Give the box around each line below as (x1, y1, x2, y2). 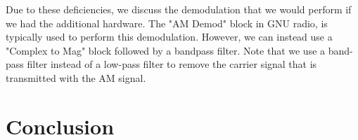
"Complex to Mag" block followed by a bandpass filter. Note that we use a (6, 43, 326, 57)
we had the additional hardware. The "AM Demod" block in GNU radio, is (6, 15, 328, 30)
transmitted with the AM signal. (6, 70, 146, 85)
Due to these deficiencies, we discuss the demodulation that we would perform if (6, 2, 352, 16)
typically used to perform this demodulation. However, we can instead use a (6, 29, 333, 44)
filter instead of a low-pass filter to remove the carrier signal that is (27, 57, 317, 71)
